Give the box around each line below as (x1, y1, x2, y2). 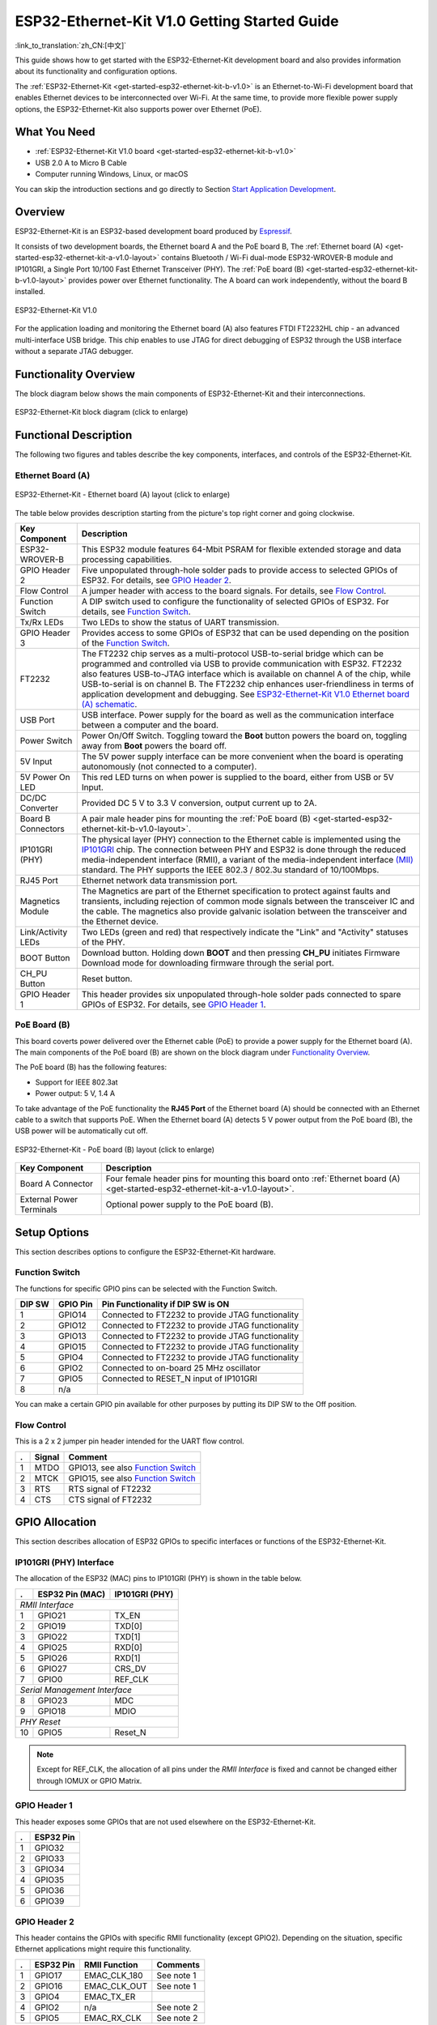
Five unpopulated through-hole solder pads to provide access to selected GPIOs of (81, 564, 398, 575)
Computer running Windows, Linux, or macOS (35, 169, 189, 179)
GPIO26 (37, 1652, 68, 1664)
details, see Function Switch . (81, 606, 191, 617)
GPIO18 (37, 1705, 66, 1716)
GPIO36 (34, 1885, 65, 1896)
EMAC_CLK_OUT (83, 1980, 148, 1992)
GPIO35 (34, 1874, 65, 1886)
